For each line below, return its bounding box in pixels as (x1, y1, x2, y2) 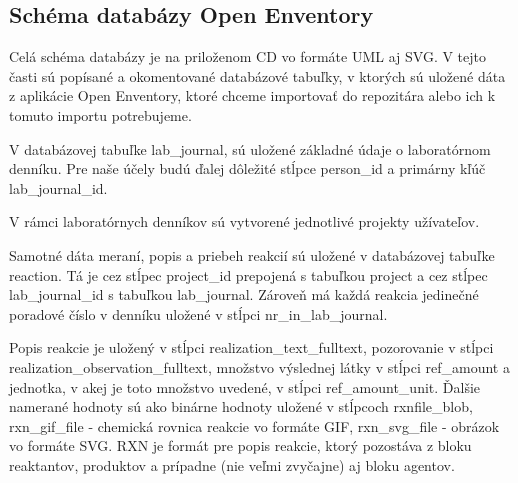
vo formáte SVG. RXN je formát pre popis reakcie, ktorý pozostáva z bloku (9, 435, 472, 456)
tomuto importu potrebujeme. (9, 104, 192, 125)
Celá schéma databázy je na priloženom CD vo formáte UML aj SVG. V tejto (9, 46, 486, 67)
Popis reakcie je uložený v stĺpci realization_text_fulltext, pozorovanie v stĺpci (9, 337, 494, 358)
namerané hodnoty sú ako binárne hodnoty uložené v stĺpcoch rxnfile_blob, (9, 396, 473, 417)
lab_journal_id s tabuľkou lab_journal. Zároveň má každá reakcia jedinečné (9, 284, 479, 305)
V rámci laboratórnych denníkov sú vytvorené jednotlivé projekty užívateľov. (9, 211, 480, 232)
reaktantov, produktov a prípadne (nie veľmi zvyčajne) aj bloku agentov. (9, 454, 455, 475)
